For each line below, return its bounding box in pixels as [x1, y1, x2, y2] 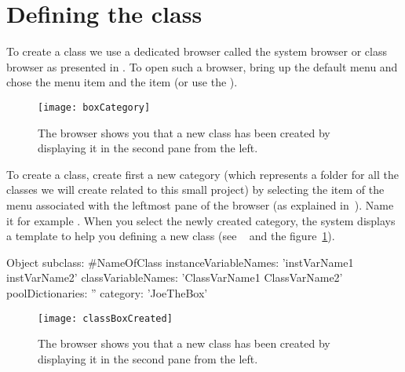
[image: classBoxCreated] [38, 312, 173, 324]
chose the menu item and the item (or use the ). [6, 74, 238, 90]
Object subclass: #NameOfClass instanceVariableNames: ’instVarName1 [6, 253, 354, 270]
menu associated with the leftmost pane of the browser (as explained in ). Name [6, 196, 394, 213]
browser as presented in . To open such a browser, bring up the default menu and [6, 58, 398, 75]
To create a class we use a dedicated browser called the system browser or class [6, 43, 387, 60]
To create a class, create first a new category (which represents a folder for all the [6, 166, 399, 182]
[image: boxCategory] [38, 101, 151, 113]
